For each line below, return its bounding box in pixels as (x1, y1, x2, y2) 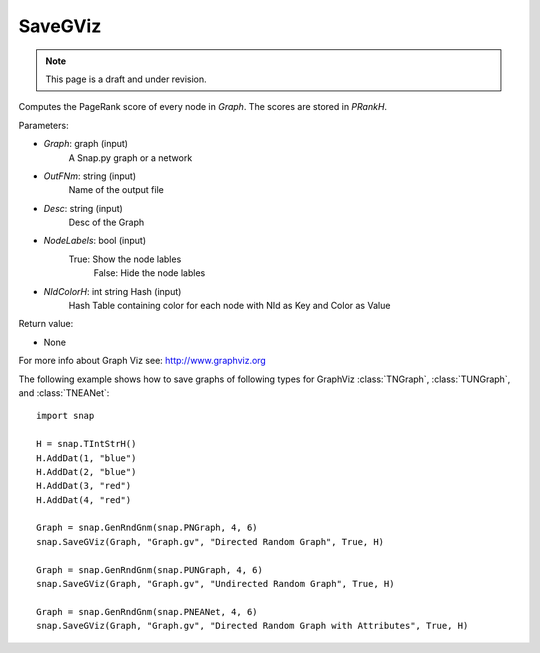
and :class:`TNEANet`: (18, 386, 110, 399)
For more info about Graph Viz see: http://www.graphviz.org (18, 355, 267, 367)
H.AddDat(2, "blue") (36, 466, 137, 477)
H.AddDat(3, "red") (36, 480, 132, 492)
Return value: (18, 318, 74, 330)
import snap (36, 410, 95, 422)
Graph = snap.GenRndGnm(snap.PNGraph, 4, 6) (36, 522, 259, 534)
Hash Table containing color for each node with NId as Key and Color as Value (68, 300, 391, 312)
